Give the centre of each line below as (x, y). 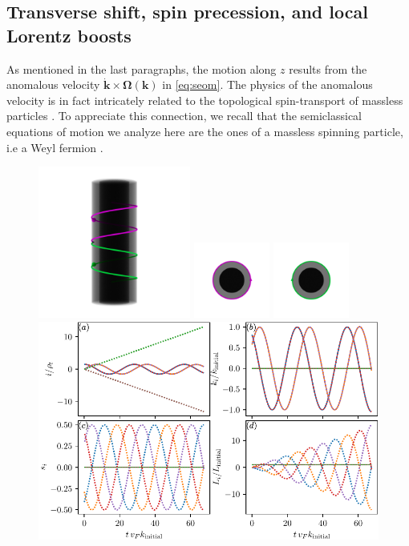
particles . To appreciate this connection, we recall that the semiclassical (184, 116)
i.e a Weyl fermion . (55, 147)
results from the (328, 68)
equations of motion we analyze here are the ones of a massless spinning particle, (205, 131)
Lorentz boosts (69, 35)
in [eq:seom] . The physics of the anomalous (267, 84)
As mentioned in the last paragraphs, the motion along (142, 68)
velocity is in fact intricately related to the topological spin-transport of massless (205, 100)
